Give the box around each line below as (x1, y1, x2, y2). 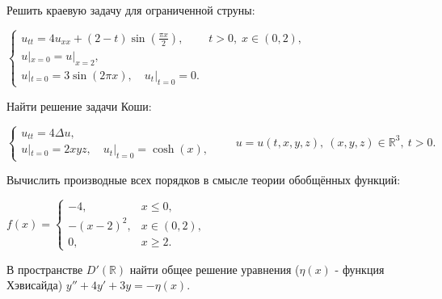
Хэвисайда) (6, 276, 63, 293)
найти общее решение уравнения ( (129, 260, 300, 277)
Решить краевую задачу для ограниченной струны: (6, 2, 255, 18)
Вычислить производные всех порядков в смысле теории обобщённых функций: (6, 171, 401, 188)
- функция (335, 260, 385, 277)
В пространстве (6, 260, 83, 277)
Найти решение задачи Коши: (6, 97, 152, 114)
